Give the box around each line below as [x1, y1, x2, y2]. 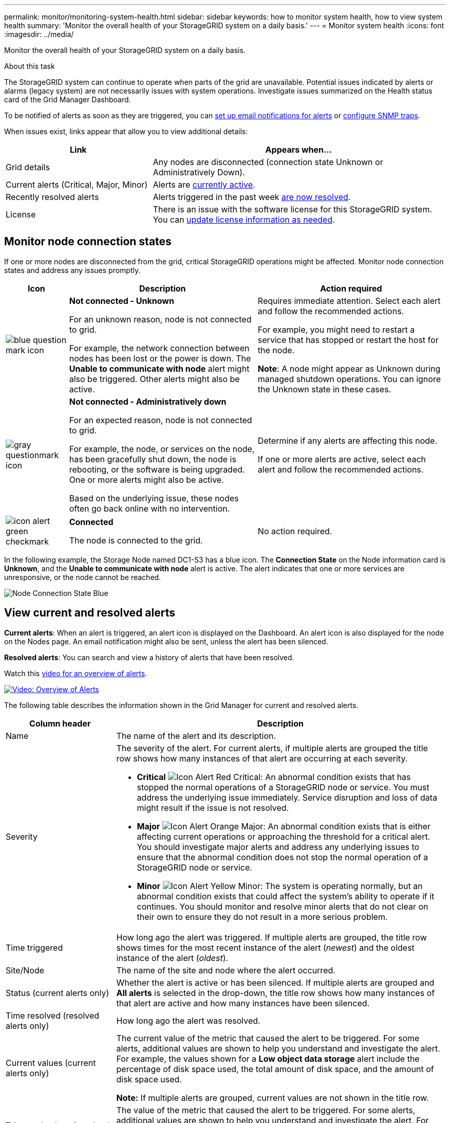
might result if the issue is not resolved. [137, 802, 289, 813]
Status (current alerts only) [6, 987, 109, 998]
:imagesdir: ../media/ [4, 30, 74, 39]
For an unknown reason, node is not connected [69, 314, 252, 324]
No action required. [257, 526, 332, 536]
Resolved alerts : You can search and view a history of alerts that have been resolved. [4, 653, 294, 662]
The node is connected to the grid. [69, 535, 203, 546]
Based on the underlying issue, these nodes [69, 493, 239, 503]
